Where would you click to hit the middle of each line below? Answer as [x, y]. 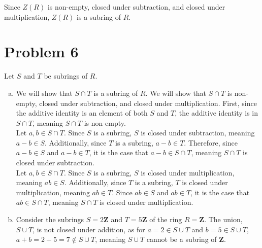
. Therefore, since [211, 142]
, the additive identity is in [217, 113]
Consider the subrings [50, 219]
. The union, [223, 219]
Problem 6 [41, 51]
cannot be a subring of [182, 239]
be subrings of [66, 76]
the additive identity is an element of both [82, 113]
